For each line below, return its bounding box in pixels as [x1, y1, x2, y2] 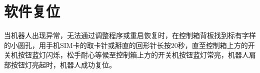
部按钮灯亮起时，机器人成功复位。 [4, 59, 116, 69]
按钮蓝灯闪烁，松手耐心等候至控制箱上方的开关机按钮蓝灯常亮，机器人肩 [17, 49, 256, 60]
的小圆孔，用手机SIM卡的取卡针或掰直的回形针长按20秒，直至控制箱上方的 [4, 39, 248, 50]
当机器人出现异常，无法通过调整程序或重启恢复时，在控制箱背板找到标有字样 [4, 30, 256, 40]
